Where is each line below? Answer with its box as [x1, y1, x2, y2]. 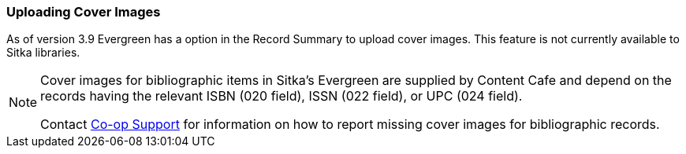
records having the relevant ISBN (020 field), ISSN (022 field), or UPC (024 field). [40, 88, 523, 104]
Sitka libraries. [6, 46, 80, 60]
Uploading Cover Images [6, 4, 161, 20]
